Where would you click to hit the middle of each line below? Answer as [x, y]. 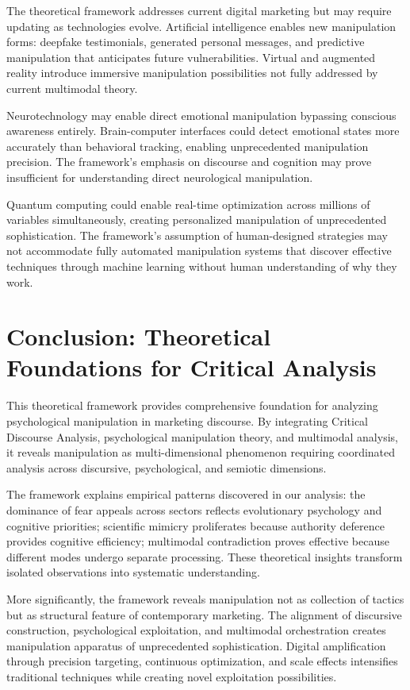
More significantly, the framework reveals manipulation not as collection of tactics [205, 598]
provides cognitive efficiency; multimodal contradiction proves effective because [198, 541]
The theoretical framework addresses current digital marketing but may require [199, 10]
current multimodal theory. [72, 88]
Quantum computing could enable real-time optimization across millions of [188, 204]
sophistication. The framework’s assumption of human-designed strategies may [197, 235]
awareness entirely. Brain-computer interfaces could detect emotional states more [203, 131]
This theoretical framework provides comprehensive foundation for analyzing [192, 405]
